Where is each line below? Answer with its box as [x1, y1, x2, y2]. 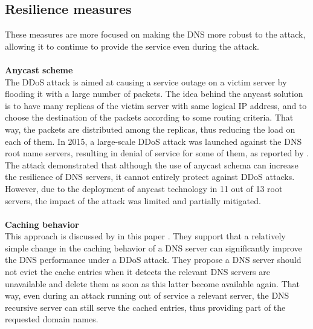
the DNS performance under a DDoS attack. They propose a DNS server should [5, 253, 302, 266]
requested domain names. [5, 313, 98, 325]
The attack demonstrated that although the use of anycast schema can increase [5, 158, 298, 171]
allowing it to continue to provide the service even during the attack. [5, 39, 259, 52]
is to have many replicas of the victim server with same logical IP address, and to [5, 99, 307, 111]
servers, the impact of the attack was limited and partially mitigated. [5, 194, 261, 207]
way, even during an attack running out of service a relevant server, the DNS [5, 289, 289, 302]
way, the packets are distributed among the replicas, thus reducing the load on [5, 122, 295, 135]
